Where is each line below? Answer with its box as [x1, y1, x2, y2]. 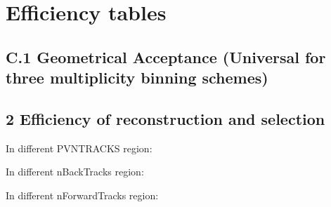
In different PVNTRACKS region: [6, 140, 152, 155]
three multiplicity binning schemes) [6, 67, 268, 88]
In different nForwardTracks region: [6, 187, 159, 202]
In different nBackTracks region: [6, 164, 144, 179]
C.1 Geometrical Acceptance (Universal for [6, 46, 326, 67]
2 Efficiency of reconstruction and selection [6, 107, 325, 129]
